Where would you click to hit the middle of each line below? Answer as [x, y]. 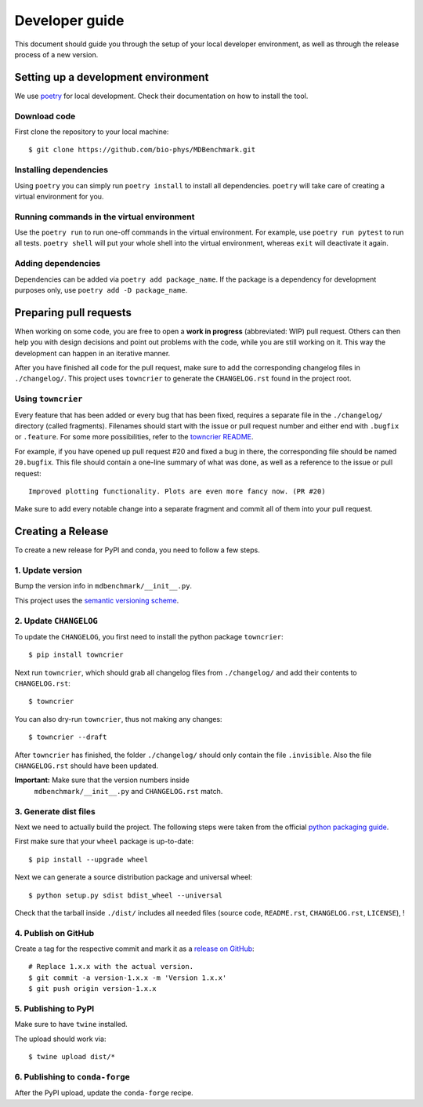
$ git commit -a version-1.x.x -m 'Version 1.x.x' [128, 978]
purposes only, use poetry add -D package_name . [101, 289]
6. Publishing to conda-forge [72, 1076]
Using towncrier [49, 399]
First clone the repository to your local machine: [92, 131]
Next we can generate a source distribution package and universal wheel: [133, 877]
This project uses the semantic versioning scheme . [97, 600]
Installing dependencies [61, 170]
